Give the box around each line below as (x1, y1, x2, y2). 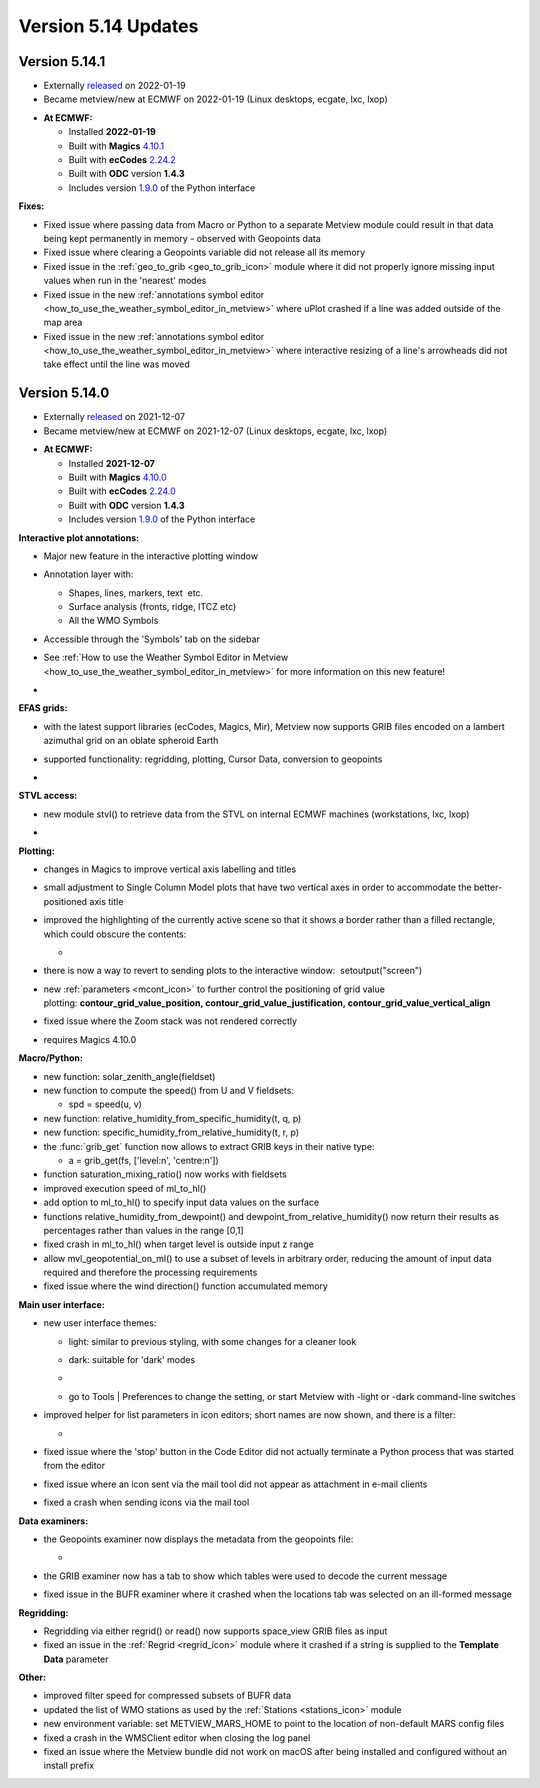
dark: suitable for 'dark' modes (68, 1354, 196, 1366)
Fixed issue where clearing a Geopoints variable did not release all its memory (43, 246, 366, 259)
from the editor (43, 1460, 106, 1472)
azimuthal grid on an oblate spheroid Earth (43, 735, 219, 747)
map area (43, 316, 83, 329)
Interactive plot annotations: (18, 531, 140, 544)
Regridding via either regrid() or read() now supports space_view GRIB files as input (43, 1625, 388, 1637)
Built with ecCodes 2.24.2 (68, 154, 177, 166)
